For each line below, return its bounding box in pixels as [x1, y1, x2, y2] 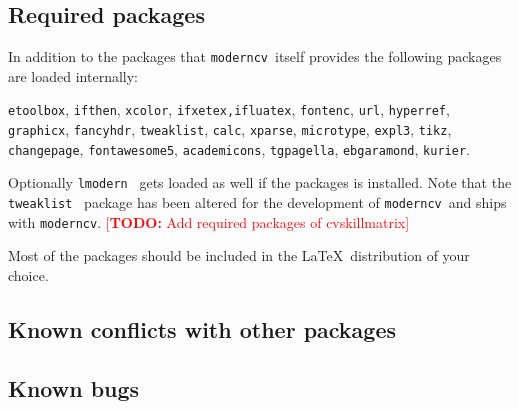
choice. [8, 264, 49, 285]
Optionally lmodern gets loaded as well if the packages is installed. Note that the [8, 172, 512, 193]
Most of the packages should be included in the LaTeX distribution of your [8, 245, 470, 266]
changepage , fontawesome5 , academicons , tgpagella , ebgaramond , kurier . [8, 138, 470, 159]
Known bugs [8, 372, 140, 403]
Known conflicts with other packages [8, 313, 397, 344]
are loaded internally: [8, 65, 138, 86]
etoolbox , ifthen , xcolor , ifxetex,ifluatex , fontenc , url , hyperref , [8, 99, 450, 120]
